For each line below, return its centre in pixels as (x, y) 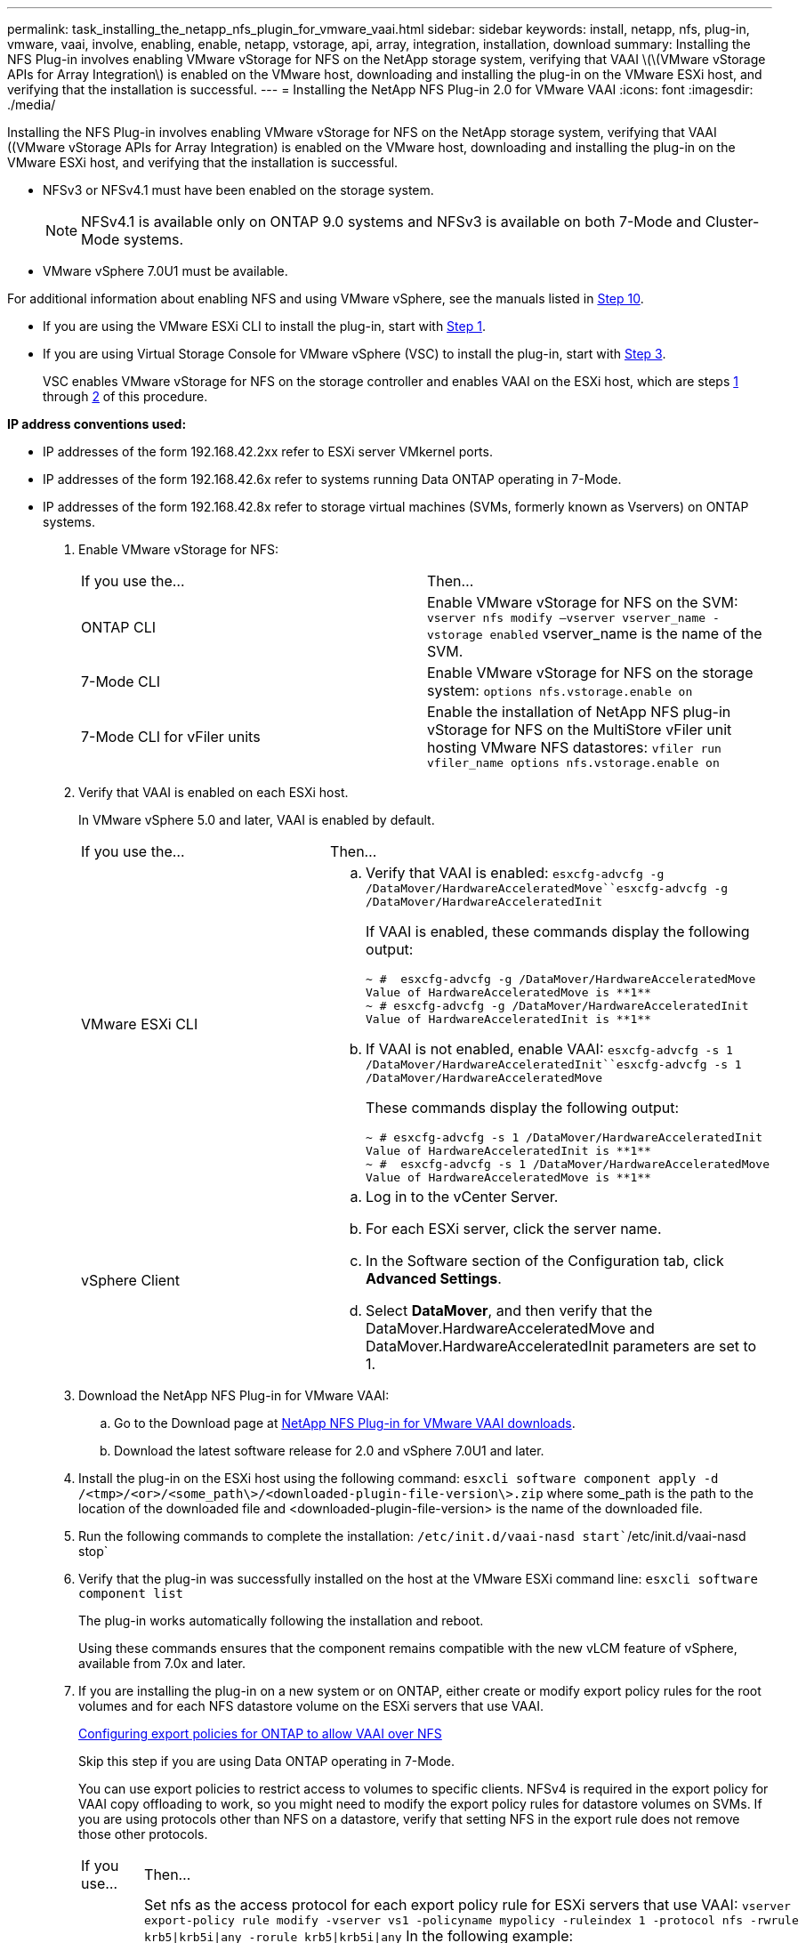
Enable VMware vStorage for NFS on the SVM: (583, 602)
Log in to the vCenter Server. (462, 1197)
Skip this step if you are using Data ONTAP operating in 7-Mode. (267, 1761)
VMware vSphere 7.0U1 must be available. (165, 271)
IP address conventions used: (97, 424)
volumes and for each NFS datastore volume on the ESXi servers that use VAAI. (311, 1706)
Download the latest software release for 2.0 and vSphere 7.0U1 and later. (329, 1451)
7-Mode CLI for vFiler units (171, 736)
